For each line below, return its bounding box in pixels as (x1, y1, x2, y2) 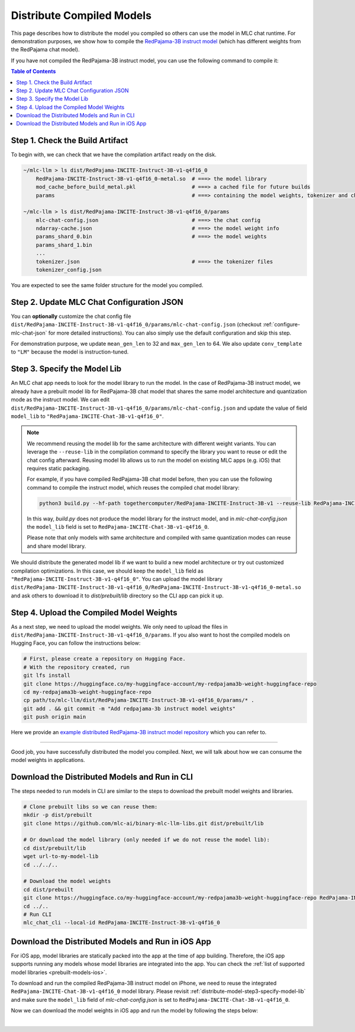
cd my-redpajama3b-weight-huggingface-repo (23, 689, 152, 696)
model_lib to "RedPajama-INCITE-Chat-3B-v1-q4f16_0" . (11, 412, 164, 420)
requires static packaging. (27, 465, 91, 472)
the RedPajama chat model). (11, 46, 80, 53)
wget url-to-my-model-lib (23, 853, 99, 860)
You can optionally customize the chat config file (11, 313, 131, 320)
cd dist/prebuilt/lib (23, 844, 86, 851)
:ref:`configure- (262, 321, 301, 328)
